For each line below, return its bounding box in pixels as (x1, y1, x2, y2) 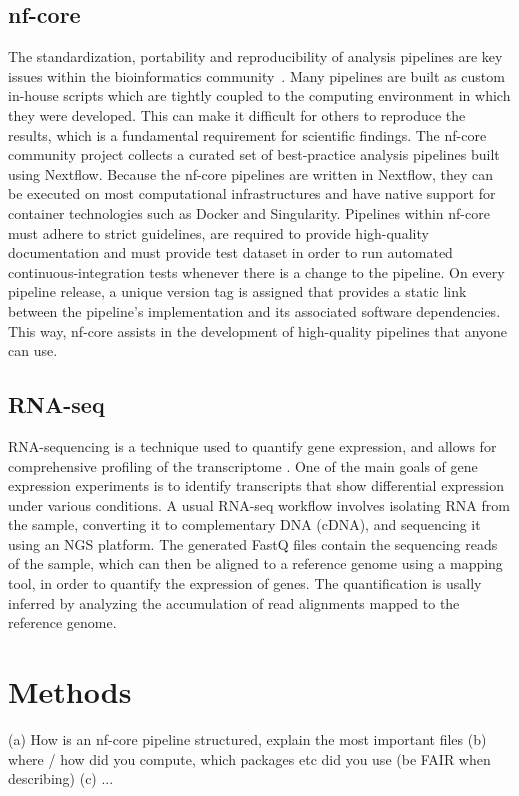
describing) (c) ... (8, 768, 114, 789)
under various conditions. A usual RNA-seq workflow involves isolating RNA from (8, 494, 510, 515)
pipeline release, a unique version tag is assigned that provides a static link (8, 281, 467, 302)
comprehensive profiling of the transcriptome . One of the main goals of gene (8, 455, 478, 476)
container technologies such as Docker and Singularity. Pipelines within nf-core (8, 202, 490, 223)
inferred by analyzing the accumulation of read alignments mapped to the (8, 592, 460, 613)
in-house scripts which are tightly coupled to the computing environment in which (8, 85, 511, 106)
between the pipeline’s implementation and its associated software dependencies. (8, 300, 501, 321)
